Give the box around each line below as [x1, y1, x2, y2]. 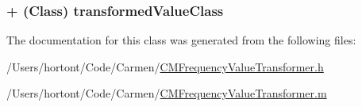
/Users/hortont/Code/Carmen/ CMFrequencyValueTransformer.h [6, 58, 324, 75]
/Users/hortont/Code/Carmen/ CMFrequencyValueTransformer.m [6, 85, 327, 101]
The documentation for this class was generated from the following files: [6, 32, 356, 48]
